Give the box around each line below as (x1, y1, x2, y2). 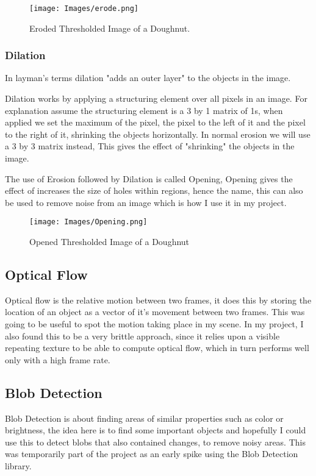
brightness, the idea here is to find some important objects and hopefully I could (5, 424, 306, 436)
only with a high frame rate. (5, 353, 110, 366)
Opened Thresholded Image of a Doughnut (29, 235, 190, 248)
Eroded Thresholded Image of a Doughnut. (29, 21, 190, 34)
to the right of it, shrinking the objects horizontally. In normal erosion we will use (5, 127, 311, 140)
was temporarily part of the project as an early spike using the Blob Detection (5, 447, 298, 460)
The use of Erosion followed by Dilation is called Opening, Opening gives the (5, 172, 293, 185)
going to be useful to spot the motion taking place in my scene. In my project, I (5, 318, 304, 330)
